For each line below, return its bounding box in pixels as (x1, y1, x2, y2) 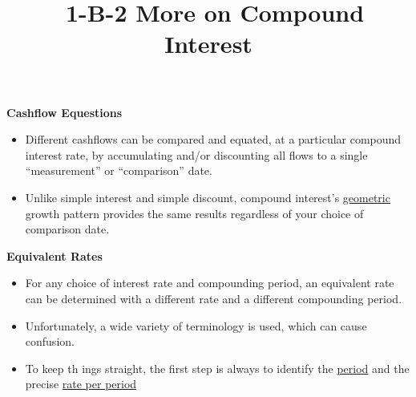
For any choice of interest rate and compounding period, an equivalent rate (25, 274, 394, 291)
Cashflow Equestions (6, 103, 123, 120)
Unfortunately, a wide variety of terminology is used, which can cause (25, 317, 367, 334)
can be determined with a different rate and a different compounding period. (25, 290, 402, 306)
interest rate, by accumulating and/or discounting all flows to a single (25, 146, 368, 163)
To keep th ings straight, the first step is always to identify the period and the (25, 359, 410, 376)
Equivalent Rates (6, 247, 103, 264)
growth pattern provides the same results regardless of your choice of (25, 205, 364, 221)
